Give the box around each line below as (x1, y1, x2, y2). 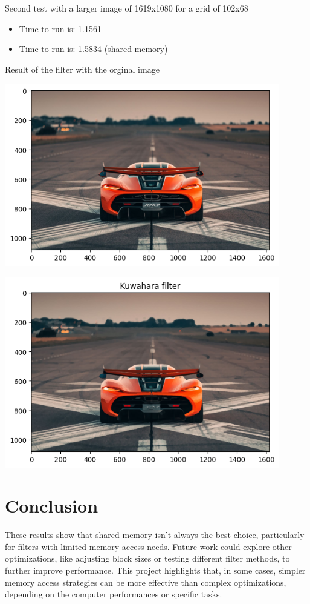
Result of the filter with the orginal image (5, 62, 160, 75)
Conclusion (5, 493, 98, 518)
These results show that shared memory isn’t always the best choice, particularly (5, 528, 305, 541)
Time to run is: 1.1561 (19, 22, 102, 35)
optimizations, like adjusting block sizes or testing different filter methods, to (5, 552, 290, 565)
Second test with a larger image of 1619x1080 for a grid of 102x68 (5, 2, 248, 14)
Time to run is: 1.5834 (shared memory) (19, 42, 168, 55)
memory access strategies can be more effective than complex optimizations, (5, 576, 286, 588)
